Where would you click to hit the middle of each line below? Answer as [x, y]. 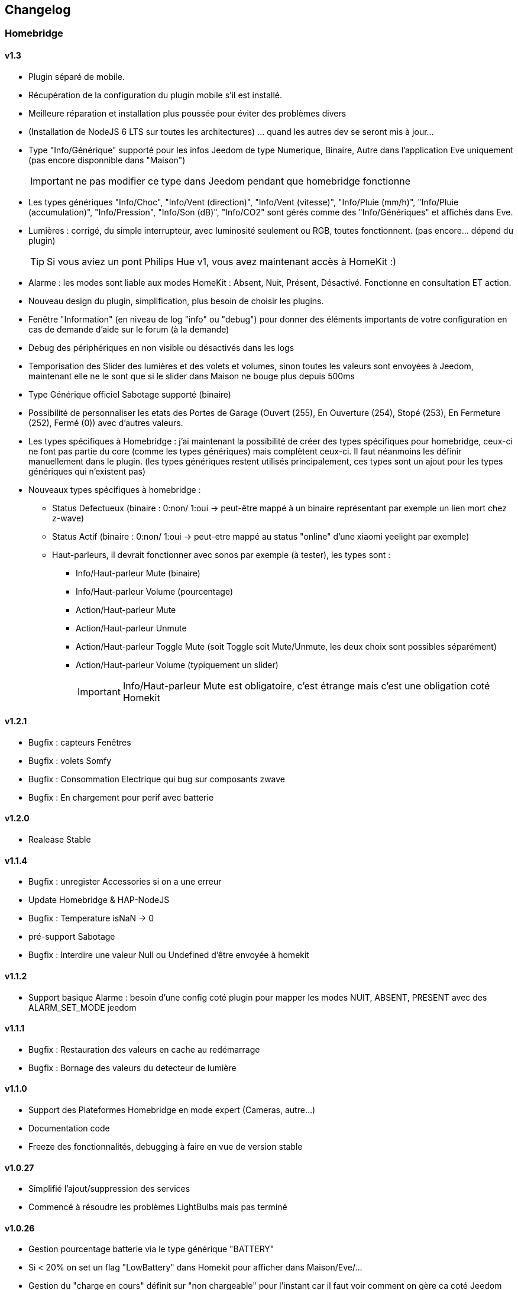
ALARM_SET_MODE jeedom [82, 1007]
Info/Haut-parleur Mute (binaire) [138, 573]
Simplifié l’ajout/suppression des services [109, 1189]
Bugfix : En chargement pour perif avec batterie [121, 797]
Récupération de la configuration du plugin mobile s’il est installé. [156, 95]
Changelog [38, 10]
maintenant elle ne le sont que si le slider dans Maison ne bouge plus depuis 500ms [192, 376]
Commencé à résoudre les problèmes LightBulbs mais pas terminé [158, 1207]
